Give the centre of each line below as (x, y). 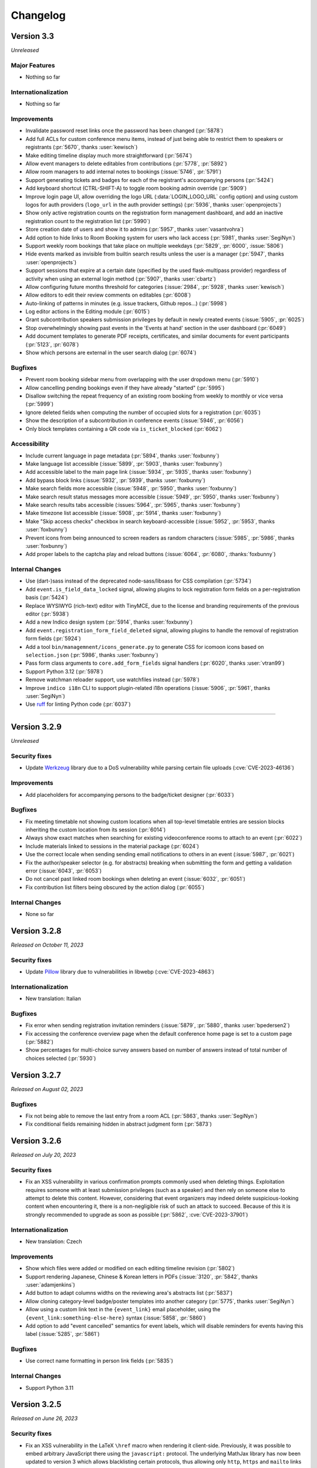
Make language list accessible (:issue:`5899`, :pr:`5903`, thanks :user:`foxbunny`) (124, 464)
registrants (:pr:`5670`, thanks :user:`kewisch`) (82, 147)
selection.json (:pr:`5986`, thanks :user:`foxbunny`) (92, 655)
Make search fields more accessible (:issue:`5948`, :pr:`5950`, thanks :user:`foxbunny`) (131, 489)
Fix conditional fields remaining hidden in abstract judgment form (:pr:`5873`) (119, 1124)
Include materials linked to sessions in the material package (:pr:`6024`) (112, 846)
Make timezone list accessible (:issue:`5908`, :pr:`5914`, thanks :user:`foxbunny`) (123, 513)
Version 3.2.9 (36, 727)
